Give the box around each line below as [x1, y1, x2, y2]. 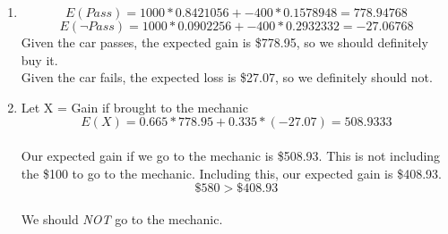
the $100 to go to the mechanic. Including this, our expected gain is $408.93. [21, 163, 442, 182]
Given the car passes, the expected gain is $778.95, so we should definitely [21, 33, 428, 51]
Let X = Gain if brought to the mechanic [21, 97, 248, 116]
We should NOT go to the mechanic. [21, 209, 223, 228]
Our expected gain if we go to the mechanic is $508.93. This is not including [21, 146, 441, 164]
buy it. [21, 50, 58, 69]
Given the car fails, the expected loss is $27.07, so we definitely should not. [21, 68, 433, 87]
